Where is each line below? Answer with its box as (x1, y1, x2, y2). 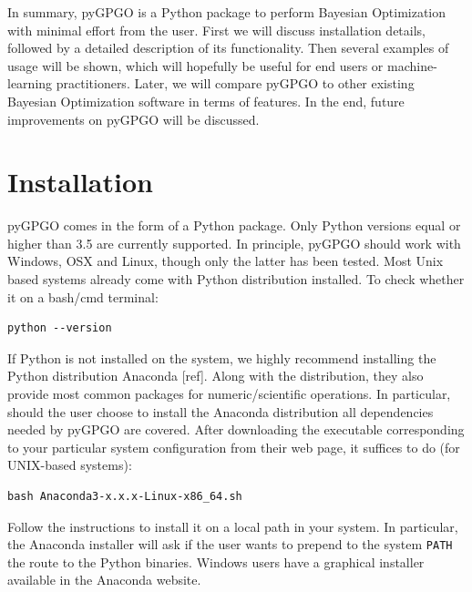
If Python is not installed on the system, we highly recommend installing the (7, 348, 436, 367)
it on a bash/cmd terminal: (7, 287, 159, 306)
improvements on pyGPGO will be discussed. (7, 109, 260, 128)
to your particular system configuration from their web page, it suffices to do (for (7, 437, 460, 456)
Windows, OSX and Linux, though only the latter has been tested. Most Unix (7, 251, 444, 270)
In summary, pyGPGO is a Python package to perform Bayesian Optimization (7, 3, 446, 21)
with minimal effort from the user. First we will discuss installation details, (7, 20, 426, 39)
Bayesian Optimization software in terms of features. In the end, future (7, 91, 405, 110)
